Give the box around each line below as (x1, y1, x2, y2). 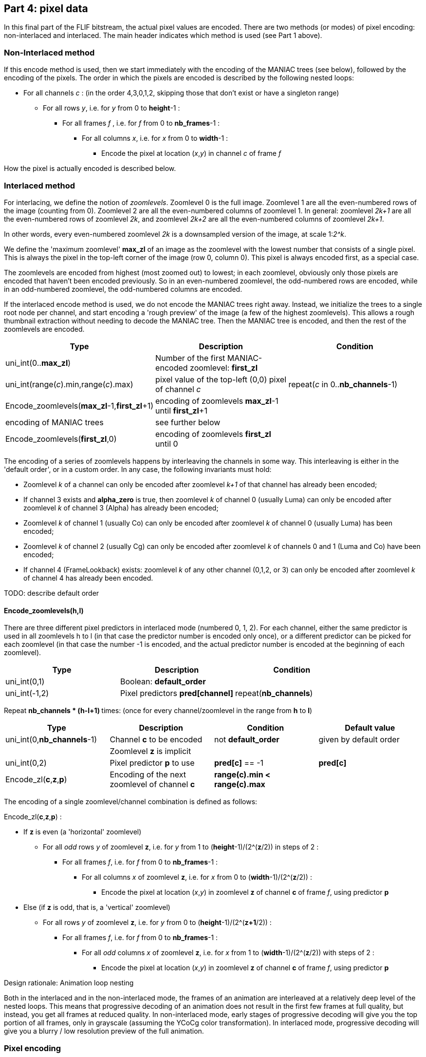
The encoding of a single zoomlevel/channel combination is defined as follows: (4, 797, 258, 806)
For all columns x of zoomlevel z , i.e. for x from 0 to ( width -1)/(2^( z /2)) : (82, 873, 312, 882)
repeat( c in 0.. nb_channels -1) (288, 379, 398, 389)
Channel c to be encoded (110, 735, 203, 745)
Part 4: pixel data (4, 2, 88, 15)
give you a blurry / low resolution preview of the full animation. (4, 1027, 204, 1036)
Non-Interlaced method (4, 47, 95, 57)
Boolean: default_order (120, 677, 206, 687)
